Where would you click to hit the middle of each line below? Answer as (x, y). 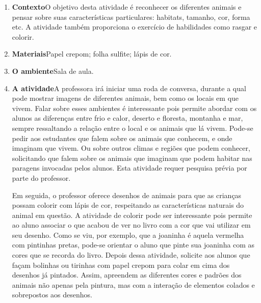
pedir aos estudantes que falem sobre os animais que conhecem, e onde (122, 138)
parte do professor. (41, 177)
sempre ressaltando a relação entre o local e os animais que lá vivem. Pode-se (133, 128)
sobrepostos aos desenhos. (52, 295)
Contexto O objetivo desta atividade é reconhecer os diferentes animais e (127, 7)
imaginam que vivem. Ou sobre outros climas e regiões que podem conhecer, (131, 148)
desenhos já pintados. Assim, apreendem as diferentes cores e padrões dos (127, 275)
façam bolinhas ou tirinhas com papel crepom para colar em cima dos (121, 265)
